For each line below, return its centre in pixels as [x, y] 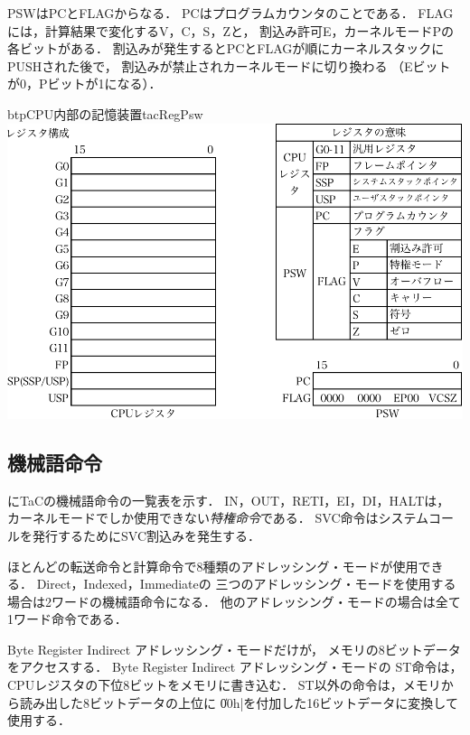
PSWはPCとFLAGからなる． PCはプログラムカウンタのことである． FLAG [230, 13]
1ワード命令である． [67, 619]
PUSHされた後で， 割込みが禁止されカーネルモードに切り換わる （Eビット [229, 65]
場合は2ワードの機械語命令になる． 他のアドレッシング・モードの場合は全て [234, 601]
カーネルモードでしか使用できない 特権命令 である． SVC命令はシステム [218, 518]
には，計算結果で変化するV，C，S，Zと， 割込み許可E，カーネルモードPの [231, 30]
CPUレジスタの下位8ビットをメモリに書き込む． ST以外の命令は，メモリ [224, 685]
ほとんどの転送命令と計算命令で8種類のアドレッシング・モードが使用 [213, 566]
